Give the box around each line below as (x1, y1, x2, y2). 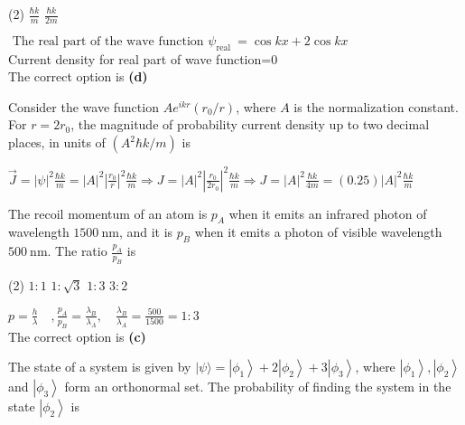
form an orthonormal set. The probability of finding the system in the (64, 377, 451, 396)
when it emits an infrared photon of (228, 203, 427, 222)
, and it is (118, 222, 173, 241)
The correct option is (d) (8, 67, 148, 86)
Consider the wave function (8, 97, 159, 116)
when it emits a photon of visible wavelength (194, 222, 442, 241)
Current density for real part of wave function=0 (8, 49, 278, 68)
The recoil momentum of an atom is (8, 203, 208, 222)
